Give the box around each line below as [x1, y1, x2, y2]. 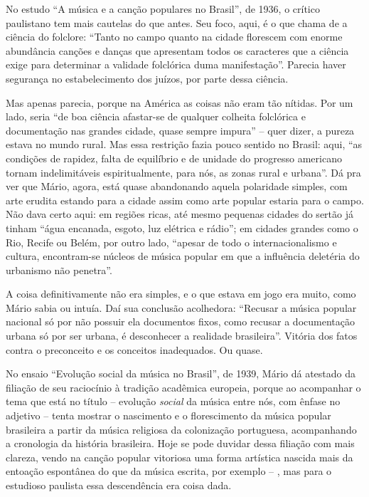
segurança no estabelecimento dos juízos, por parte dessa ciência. [6, 70, 289, 85]
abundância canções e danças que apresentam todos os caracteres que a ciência [6, 43, 349, 58]
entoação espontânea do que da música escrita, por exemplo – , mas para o [6, 464, 332, 478]
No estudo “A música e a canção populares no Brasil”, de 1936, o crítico [6, 1, 320, 16]
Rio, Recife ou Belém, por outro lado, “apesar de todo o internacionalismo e [6, 234, 337, 249]
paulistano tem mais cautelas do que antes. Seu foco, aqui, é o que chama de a [6, 15, 348, 30]
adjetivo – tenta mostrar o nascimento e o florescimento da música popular [6, 408, 331, 423]
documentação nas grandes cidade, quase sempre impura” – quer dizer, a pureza [6, 122, 355, 137]
